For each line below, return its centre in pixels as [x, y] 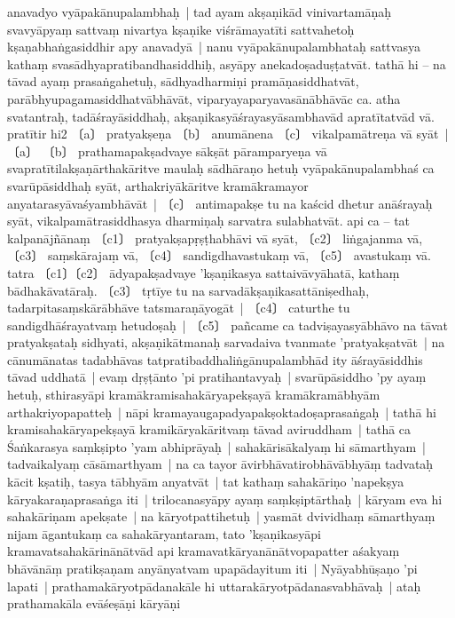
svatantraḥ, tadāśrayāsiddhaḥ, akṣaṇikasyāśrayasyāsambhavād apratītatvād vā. [221, 116]
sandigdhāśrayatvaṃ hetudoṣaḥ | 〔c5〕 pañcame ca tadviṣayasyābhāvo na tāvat [228, 325]
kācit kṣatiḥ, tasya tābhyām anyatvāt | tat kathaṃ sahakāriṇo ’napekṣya [206, 482]
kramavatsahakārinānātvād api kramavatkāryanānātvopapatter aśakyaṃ [204, 551]
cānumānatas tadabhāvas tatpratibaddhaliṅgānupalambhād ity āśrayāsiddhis [215, 359]
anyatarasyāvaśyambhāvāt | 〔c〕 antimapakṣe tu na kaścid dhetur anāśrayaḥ [220, 203]
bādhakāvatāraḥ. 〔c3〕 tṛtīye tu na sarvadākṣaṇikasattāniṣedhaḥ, [188, 290]
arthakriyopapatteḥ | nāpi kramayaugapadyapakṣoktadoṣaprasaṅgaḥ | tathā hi [222, 412]
